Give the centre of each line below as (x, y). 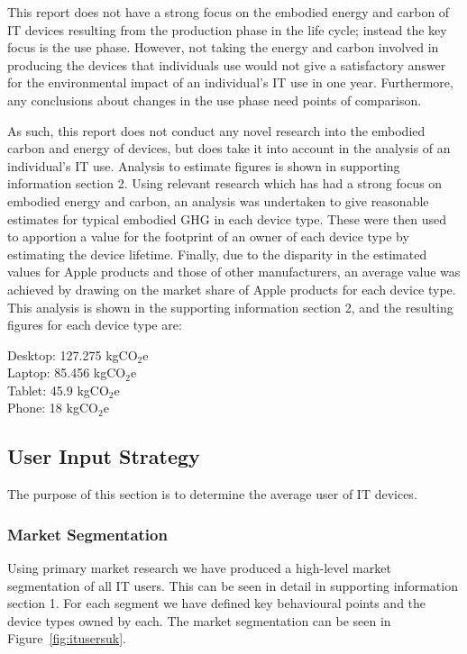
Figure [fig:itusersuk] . (67, 638)
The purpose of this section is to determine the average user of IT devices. (212, 494)
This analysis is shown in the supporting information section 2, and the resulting (230, 307)
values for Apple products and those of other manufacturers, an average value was (234, 272)
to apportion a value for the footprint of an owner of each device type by (208, 236)
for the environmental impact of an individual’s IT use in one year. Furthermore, (230, 82)
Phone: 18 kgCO (53, 408)
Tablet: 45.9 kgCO (58, 390)
